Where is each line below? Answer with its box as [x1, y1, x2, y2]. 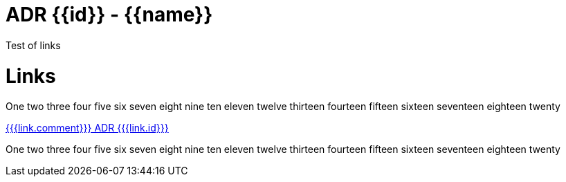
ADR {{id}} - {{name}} [6, 3, 213, 26]
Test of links [6, 39, 61, 51]
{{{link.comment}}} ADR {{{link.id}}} [6, 122, 169, 134]
